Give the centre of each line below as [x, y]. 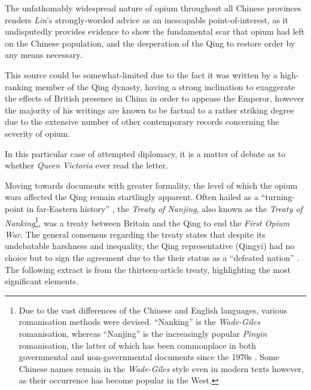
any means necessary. [44, 55]
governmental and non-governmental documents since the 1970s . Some [149, 357]
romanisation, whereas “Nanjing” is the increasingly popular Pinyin [143, 333]
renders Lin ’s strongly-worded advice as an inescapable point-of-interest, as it [147, 19]
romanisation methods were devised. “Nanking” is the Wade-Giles [140, 322]
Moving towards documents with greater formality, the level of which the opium [151, 185]
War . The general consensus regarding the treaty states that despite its [135, 234]
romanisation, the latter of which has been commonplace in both [137, 345]
